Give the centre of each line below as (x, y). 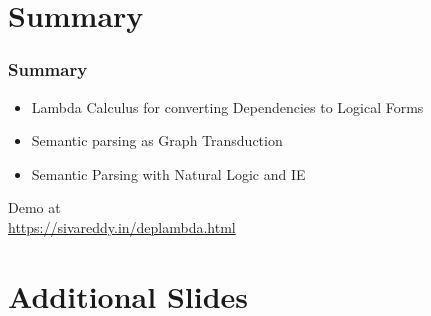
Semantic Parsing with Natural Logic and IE (168, 173)
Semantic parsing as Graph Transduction (157, 140)
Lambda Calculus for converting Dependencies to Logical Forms (227, 106)
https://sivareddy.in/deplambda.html (122, 226)
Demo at (34, 207)
